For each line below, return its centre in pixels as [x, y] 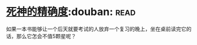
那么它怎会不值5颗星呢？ [46, 36]
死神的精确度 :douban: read [71, 12]
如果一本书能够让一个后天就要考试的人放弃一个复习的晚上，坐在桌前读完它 [96, 29]
